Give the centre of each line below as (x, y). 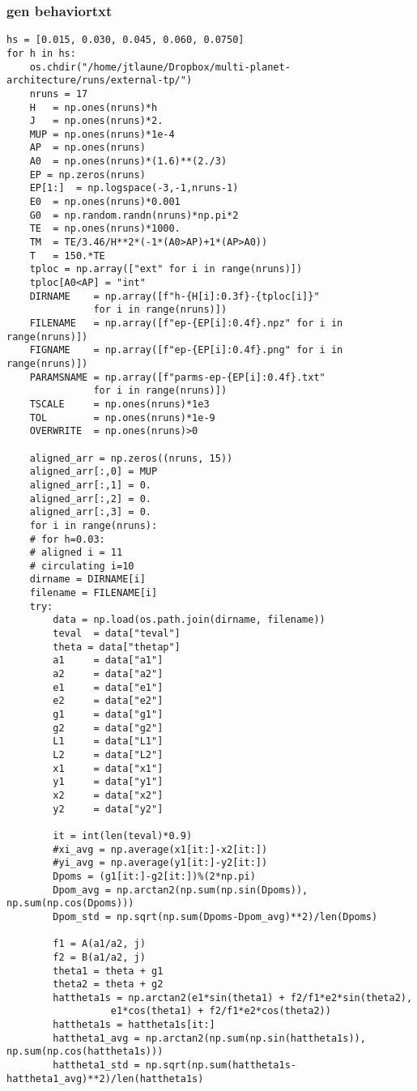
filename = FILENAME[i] (94, 593)
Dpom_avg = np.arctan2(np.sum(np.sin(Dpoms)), (181, 890)
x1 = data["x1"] (108, 768)
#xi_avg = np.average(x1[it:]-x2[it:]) (160, 849)
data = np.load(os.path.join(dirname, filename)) (189, 620)
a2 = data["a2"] (108, 674)
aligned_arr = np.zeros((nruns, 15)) (131, 458)
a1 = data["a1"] (108, 661)
